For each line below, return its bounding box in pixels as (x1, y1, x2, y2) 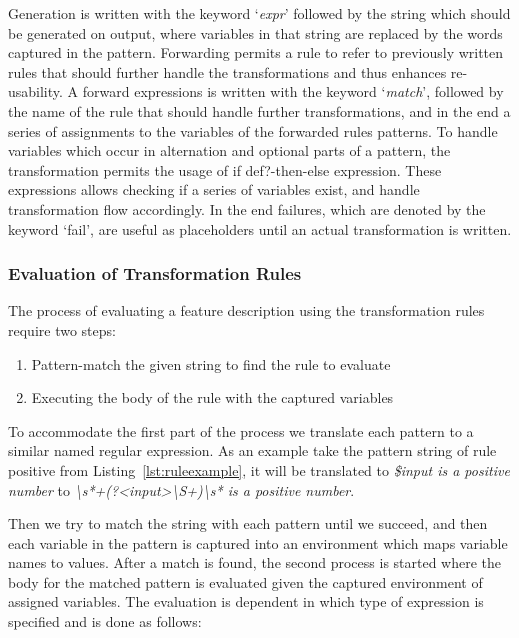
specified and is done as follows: (8, 611, 202, 632)
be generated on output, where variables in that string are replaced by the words (8, 22, 503, 43)
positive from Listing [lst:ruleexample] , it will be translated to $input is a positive (8, 459, 510, 480)
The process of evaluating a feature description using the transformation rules (8, 300, 485, 321)
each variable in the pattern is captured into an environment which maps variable (8, 532, 508, 553)
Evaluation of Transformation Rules (8, 261, 302, 286)
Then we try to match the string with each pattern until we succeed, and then (8, 513, 488, 534)
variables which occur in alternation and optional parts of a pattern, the (8, 140, 451, 161)
